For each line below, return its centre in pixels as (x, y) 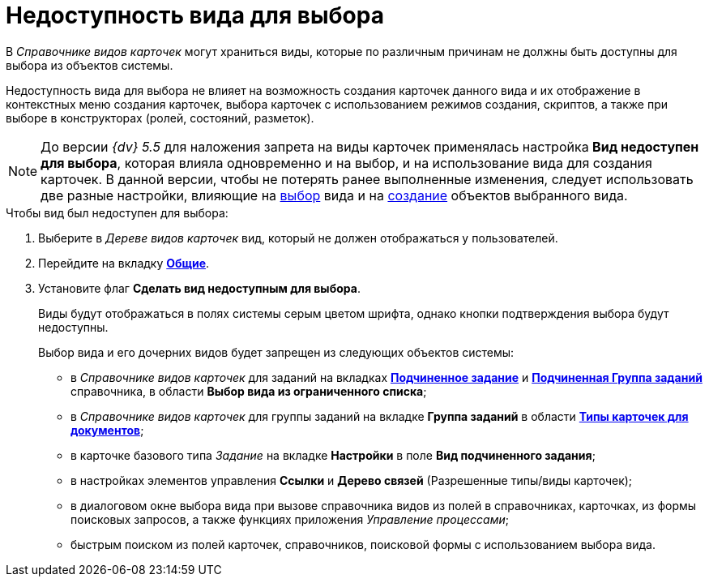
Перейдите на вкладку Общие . (124, 263)
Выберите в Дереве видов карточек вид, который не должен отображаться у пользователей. (298, 238)
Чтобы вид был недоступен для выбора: (117, 212)
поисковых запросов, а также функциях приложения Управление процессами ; (290, 519)
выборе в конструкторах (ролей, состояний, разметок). (160, 118)
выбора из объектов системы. (90, 65)
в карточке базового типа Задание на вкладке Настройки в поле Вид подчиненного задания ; (333, 455)
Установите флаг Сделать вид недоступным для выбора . (199, 288)
